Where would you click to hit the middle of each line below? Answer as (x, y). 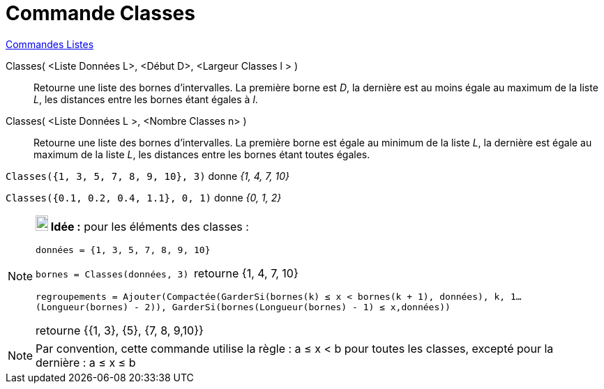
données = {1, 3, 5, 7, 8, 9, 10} (123, 250)
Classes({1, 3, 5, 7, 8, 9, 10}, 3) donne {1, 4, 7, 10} (148, 176)
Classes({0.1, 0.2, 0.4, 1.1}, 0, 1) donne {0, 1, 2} (144, 197)
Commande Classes (100, 13)
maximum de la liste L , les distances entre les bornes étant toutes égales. (202, 154)
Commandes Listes (50, 44)
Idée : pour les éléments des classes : (150, 226)
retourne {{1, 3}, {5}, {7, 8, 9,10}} (120, 330)
